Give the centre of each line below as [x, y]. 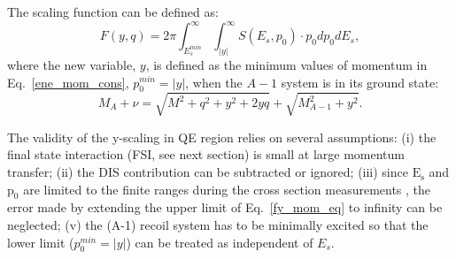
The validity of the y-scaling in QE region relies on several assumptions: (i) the [222, 137]
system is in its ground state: [360, 82]
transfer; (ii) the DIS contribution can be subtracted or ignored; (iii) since [208, 172]
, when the [214, 82]
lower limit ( [41, 242]
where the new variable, [72, 64]
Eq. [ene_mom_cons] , [68, 82]
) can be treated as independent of [220, 242]
